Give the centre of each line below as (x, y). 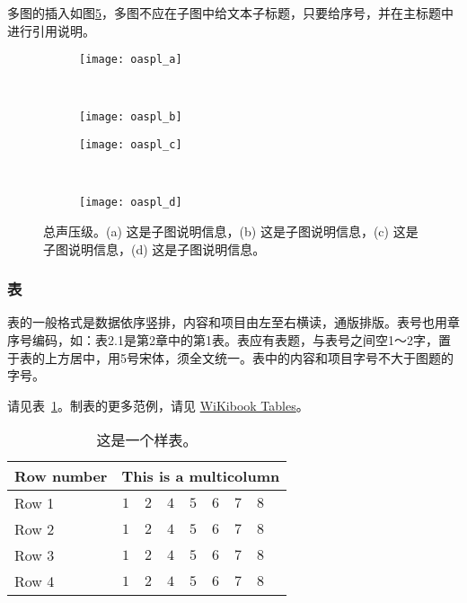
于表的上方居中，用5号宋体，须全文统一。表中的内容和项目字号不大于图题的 (230, 357)
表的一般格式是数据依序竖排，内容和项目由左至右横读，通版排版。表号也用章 (233, 322)
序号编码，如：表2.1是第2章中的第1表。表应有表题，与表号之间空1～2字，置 (229, 340)
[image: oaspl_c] (131, 145)
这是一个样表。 (147, 440)
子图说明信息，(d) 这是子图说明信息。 (154, 248)
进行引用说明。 (51, 30)
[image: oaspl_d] (131, 203)
